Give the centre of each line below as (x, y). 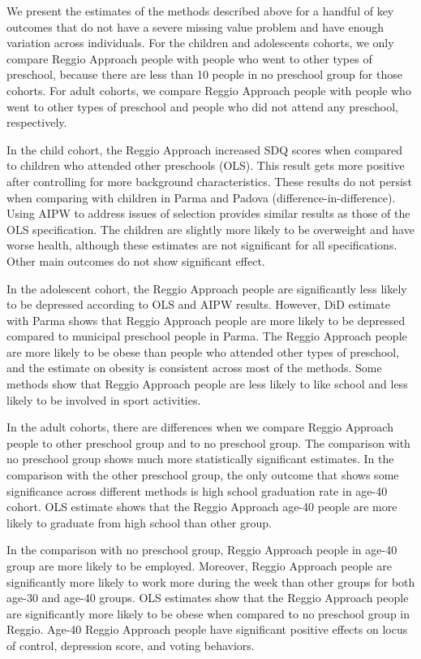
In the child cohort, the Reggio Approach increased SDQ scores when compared (205, 149)
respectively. (37, 122)
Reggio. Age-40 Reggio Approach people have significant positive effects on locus (207, 629)
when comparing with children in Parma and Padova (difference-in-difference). (201, 197)
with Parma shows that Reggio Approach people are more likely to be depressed (206, 320)
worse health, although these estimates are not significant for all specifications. (202, 245)
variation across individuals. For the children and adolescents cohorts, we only (200, 43)
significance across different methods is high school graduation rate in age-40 (197, 490)
